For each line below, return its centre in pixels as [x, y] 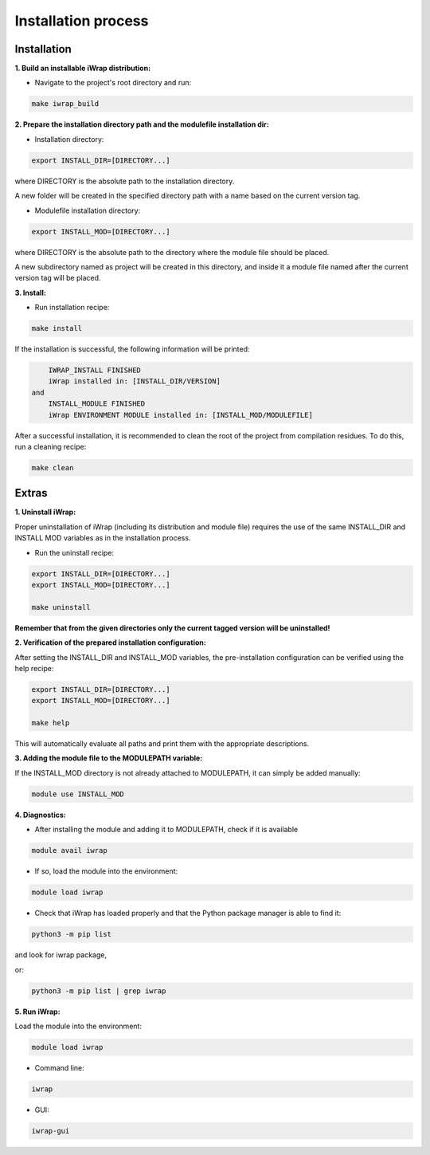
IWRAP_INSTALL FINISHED [94, 370]
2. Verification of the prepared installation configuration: [110, 642]
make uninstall [61, 607]
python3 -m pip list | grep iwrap [99, 991]
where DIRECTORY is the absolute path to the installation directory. [125, 181]
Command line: [60, 1067]
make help [51, 723]
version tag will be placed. [58, 278]
